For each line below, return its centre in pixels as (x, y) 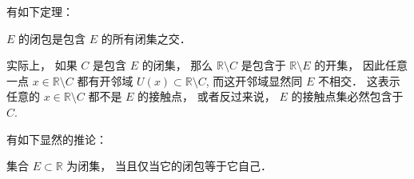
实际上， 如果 (42, 65)
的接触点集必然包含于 (347, 96)
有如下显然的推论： (57, 139)
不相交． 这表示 (359, 80)
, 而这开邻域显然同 (254, 80)
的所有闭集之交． (146, 38)
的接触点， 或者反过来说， (207, 96)
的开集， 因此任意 (361, 65)
